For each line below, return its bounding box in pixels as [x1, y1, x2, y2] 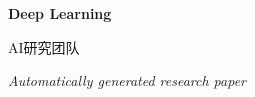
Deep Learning [8, 3, 112, 23]
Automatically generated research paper [8, 70, 246, 91]
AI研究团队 [8, 36, 80, 57]
